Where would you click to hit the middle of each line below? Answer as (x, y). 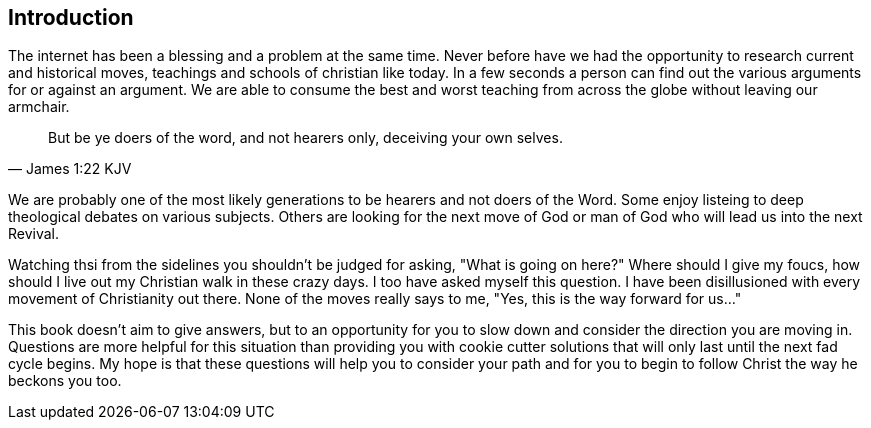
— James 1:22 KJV (70, 169)
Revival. (34, 234)
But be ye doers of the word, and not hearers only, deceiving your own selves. (305, 138)
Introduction (71, 17)
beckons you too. (65, 381)
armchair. (39, 107)
